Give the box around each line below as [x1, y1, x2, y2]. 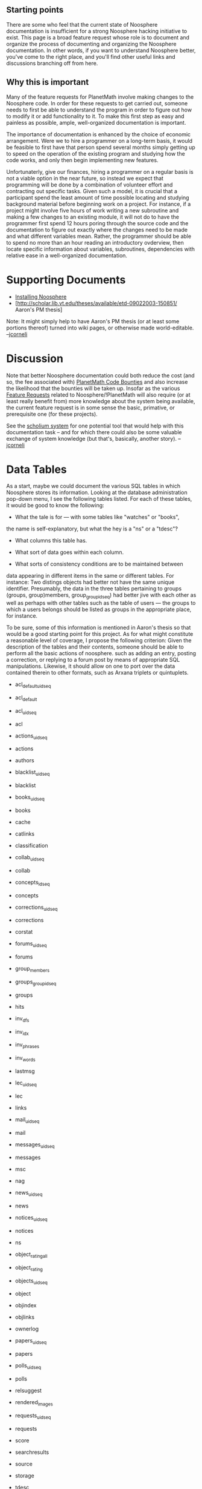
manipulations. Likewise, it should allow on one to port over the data [6, 662, 175, 670]
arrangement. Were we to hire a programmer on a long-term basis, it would [6, 137, 193, 144]
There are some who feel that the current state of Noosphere [6, 21, 158, 28]
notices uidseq [14, 1214, 48, 1223]
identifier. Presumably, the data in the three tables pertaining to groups [6, 585, 182, 592]
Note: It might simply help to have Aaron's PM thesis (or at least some [6, 317, 180, 325]
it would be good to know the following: [6, 502, 104, 509]
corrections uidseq [14, 903, 58, 912]
